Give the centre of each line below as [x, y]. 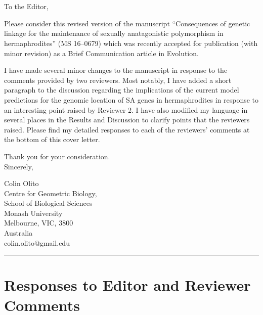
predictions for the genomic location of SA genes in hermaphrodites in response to [131, 99]
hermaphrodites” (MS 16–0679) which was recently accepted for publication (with [131, 43]
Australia [18, 233]
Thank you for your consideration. [57, 156]
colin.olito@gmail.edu [37, 242]
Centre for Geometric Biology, [51, 193]
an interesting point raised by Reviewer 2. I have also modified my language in [126, 109]
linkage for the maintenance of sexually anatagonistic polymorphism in [114, 33]
